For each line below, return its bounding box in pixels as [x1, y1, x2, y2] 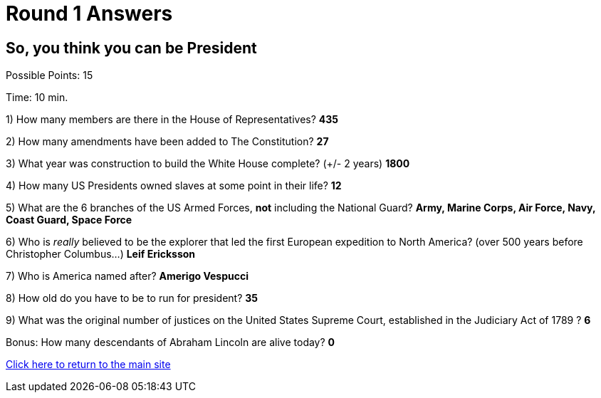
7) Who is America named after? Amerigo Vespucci [6, 270, 249, 283]
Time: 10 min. [6, 91, 68, 104]
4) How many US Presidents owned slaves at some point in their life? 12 [6, 179, 342, 192]
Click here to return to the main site [6, 358, 171, 371]
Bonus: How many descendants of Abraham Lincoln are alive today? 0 [6, 336, 335, 349]
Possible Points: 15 [6, 69, 93, 82]
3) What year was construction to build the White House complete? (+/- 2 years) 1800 [6, 157, 410, 170]
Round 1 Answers [6, 1, 173, 26]
